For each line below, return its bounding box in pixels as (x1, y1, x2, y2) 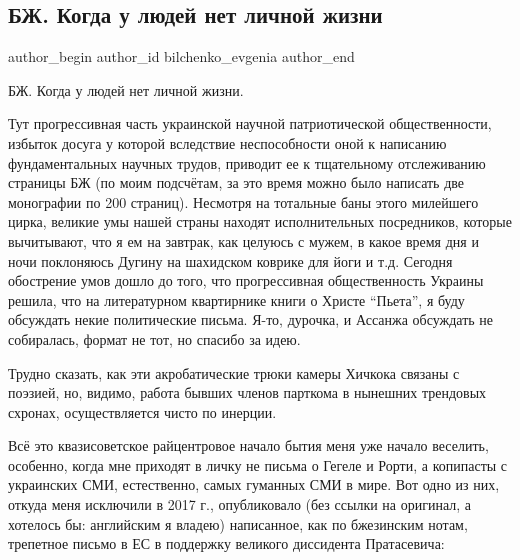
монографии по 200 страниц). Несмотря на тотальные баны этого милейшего (8, 191, 479, 212)
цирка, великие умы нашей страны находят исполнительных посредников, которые (8, 211, 512, 232)
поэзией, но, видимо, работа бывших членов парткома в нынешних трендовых (8, 382, 487, 403)
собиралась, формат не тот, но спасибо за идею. (8, 328, 301, 349)
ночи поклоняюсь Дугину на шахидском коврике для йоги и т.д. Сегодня (8, 250, 453, 271)
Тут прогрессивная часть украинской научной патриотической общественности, (8, 113, 492, 134)
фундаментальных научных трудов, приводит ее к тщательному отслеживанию (8, 152, 486, 173)
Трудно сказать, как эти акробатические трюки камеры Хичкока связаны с (8, 362, 460, 383)
